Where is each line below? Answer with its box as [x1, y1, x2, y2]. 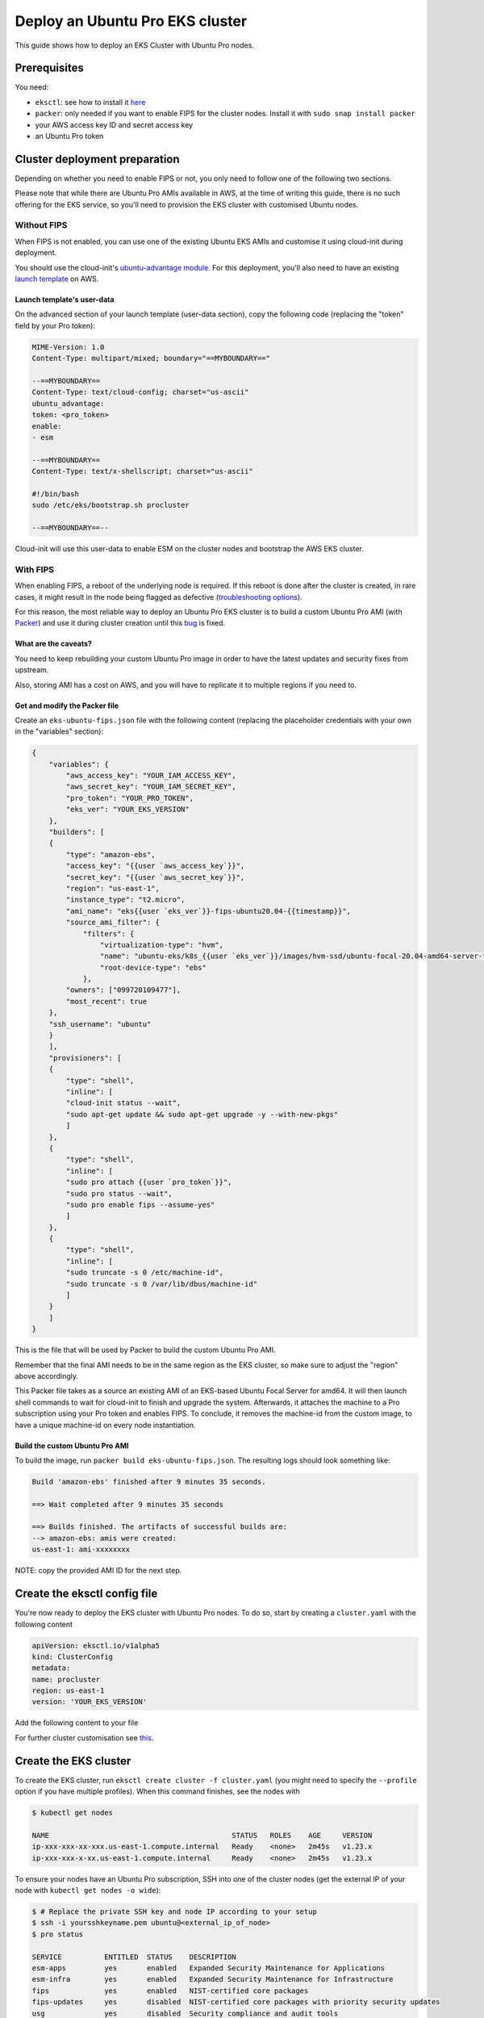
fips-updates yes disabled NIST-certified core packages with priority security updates [31, 1998, 440, 2007]
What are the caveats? [15, 638, 93, 649]
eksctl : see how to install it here [35, 97, 146, 107]
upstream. [15, 665, 49, 675]
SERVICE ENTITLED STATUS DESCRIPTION [31, 1952, 237, 1961]
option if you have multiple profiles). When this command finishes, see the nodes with [15, 1786, 300, 1796]
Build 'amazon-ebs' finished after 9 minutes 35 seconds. [31, 1477, 266, 1486]
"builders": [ [48, 827, 105, 836]
